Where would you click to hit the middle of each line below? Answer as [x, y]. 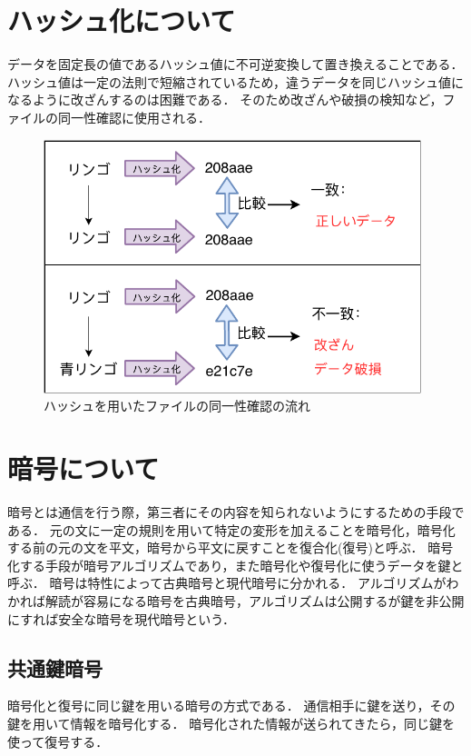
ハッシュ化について [122, 20]
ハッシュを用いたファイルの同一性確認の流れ [177, 406]
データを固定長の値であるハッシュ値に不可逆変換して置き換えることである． [235, 64]
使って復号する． [58, 741]
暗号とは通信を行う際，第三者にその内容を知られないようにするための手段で [236, 512]
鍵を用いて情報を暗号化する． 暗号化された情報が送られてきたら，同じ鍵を [231, 724]
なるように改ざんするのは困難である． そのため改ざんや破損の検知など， [225, 99]
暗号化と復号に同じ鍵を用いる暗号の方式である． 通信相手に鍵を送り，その [231, 706]
